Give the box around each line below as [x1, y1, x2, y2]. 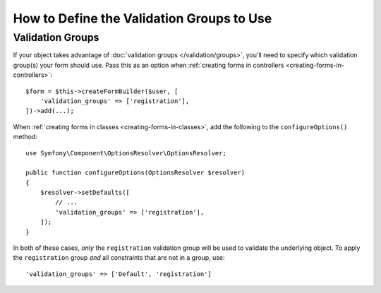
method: [13, 133, 38, 141]
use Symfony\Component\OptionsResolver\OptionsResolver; [25, 149, 227, 157]
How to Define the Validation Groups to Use [13, 11, 272, 26]
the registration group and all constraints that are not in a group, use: [13, 253, 225, 262]
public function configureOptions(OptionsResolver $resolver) [25, 169, 246, 177]
